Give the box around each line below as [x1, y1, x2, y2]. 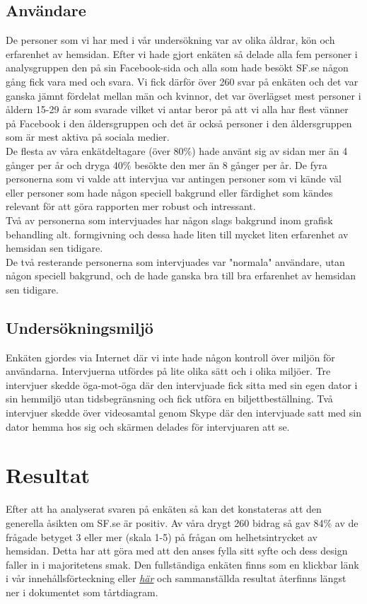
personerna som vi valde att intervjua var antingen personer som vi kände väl [6, 171, 342, 186]
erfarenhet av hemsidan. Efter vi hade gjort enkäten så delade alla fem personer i [6, 46, 358, 61]
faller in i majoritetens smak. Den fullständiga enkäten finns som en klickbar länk [6, 557, 359, 571]
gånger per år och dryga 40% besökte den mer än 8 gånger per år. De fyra [6, 157, 327, 172]
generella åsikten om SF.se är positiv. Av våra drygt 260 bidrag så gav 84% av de [6, 515, 359, 530]
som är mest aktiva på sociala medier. [6, 129, 170, 144]
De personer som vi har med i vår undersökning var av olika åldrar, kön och [6, 33, 335, 47]
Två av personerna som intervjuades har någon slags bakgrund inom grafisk [6, 212, 333, 227]
